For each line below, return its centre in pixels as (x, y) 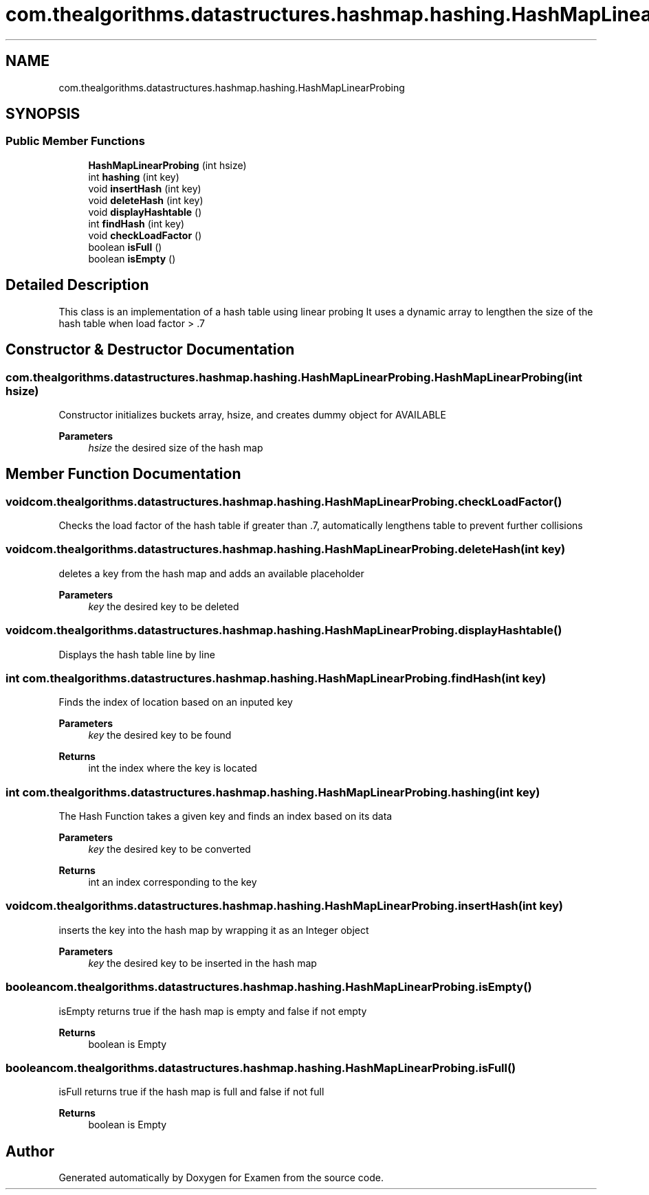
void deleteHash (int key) (146, 200)
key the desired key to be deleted (164, 606)
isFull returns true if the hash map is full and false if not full (191, 1092)
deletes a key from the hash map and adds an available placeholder (211, 573)
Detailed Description (77, 285)
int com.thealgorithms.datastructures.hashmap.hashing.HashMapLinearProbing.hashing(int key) (273, 792)
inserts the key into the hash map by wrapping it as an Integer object (214, 930)
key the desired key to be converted (169, 849)
